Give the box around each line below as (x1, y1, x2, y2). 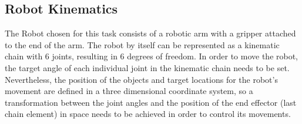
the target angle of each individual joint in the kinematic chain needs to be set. (5, 61, 290, 73)
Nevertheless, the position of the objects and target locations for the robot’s (5, 73, 278, 85)
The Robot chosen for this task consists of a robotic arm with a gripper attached (5, 27, 296, 39)
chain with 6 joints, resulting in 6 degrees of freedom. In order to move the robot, (5, 50, 298, 62)
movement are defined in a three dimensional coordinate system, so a (5, 85, 253, 97)
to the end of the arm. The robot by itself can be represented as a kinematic (5, 38, 280, 51)
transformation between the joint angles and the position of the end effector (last (5, 96, 297, 108)
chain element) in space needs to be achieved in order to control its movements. (5, 108, 291, 120)
